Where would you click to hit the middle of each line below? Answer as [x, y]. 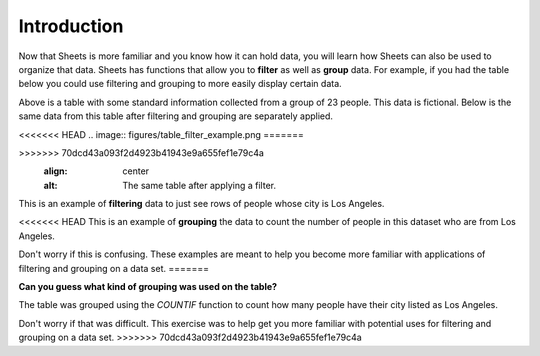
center [136, 171]
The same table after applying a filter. [199, 185]
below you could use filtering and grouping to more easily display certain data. [180, 84]
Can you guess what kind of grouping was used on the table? [148, 287]
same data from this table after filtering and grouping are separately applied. [176, 116]
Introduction [71, 26]
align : [55, 171]
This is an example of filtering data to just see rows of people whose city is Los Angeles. [201, 204]
